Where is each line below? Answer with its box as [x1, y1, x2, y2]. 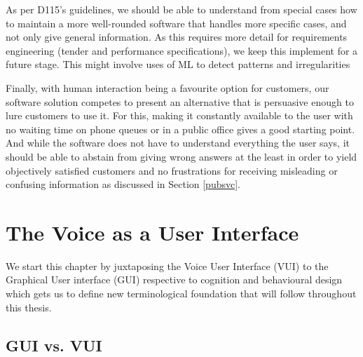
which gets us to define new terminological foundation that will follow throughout [6, 286, 357, 301]
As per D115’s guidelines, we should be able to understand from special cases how [6, 2, 357, 16]
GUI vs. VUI [6, 334, 102, 356]
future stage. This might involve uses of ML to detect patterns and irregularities [6, 57, 350, 72]
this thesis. [6, 299, 52, 314]
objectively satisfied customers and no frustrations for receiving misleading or [6, 163, 338, 177]
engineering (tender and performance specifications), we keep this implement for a [6, 43, 358, 58]
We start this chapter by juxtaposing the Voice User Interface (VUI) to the [6, 258, 329, 273]
